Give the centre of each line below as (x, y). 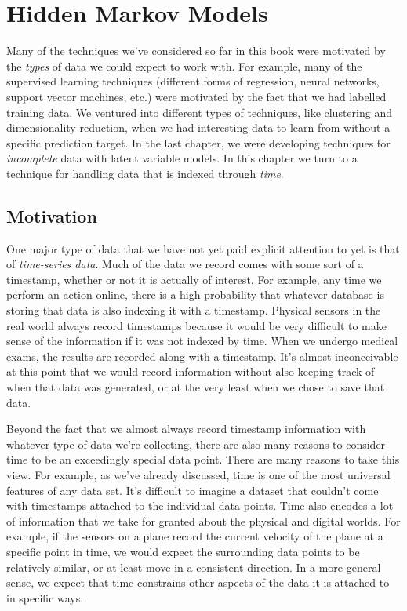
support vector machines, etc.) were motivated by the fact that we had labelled (196, 96)
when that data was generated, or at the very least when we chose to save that (196, 387)
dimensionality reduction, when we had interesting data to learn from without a (198, 127)
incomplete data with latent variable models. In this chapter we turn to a (182, 158)
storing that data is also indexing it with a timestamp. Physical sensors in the (194, 310)
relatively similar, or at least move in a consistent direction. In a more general (194, 567)
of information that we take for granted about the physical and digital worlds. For (203, 520)
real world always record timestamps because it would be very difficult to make (197, 325)
